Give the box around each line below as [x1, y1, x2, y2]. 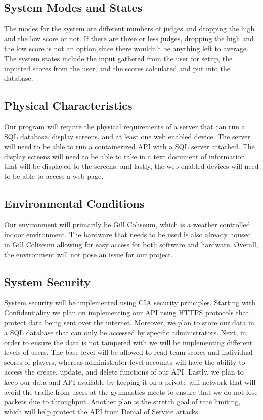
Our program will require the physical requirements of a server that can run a [4, 121, 245, 131]
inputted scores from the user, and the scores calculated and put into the [4, 63, 230, 73]
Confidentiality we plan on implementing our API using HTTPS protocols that [4, 307, 249, 317]
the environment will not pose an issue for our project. [4, 249, 173, 259]
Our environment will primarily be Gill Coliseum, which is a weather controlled [4, 219, 250, 229]
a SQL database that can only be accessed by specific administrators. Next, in [4, 327, 246, 338]
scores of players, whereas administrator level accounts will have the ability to [4, 356, 245, 367]
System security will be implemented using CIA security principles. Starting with [4, 297, 256, 308]
